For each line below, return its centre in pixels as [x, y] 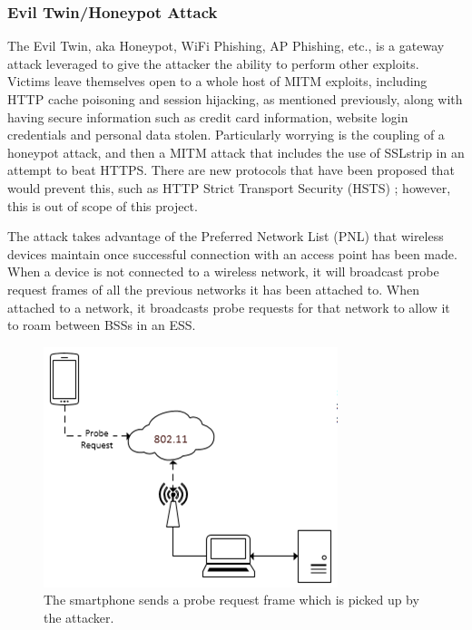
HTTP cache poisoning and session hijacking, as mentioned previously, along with [235, 99]
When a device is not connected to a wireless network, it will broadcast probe [223, 271]
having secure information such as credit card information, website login [208, 116]
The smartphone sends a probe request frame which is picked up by [231, 600]
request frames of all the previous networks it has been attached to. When [213, 289]
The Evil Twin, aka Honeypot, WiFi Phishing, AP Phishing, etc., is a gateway [226, 46]
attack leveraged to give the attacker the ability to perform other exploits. [213, 63]
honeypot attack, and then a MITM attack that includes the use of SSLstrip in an [236, 152]
